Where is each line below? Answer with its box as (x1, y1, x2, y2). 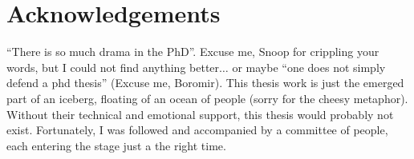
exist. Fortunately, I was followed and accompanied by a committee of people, (6, 121, 388, 138)
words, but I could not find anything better (6, 58, 220, 75)
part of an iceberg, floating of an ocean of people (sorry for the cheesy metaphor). (6, 89, 408, 106)
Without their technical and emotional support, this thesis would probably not (6, 105, 394, 122)
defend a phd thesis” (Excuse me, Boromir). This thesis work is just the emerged (6, 74, 404, 91)
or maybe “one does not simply (232, 58, 386, 75)
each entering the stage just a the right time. (6, 137, 226, 153)
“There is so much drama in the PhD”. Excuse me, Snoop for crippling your (6, 43, 379, 60)
